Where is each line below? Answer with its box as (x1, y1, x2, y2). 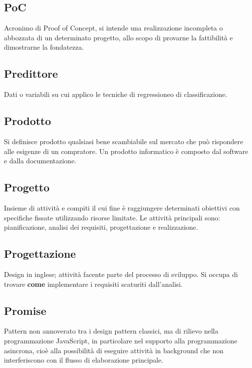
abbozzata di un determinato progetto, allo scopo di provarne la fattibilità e (4, 32, 233, 42)
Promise (4, 303, 46, 318)
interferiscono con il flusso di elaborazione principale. (4, 355, 163, 365)
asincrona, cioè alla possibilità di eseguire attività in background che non (4, 345, 224, 355)
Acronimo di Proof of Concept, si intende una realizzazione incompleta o (4, 23, 223, 33)
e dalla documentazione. (4, 155, 76, 166)
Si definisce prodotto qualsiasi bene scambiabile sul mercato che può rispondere (4, 136, 243, 146)
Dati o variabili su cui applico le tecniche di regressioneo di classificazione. (4, 89, 227, 99)
